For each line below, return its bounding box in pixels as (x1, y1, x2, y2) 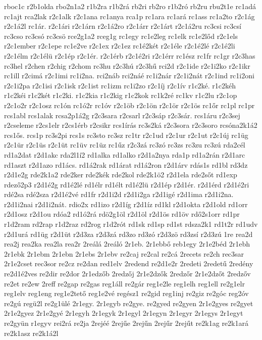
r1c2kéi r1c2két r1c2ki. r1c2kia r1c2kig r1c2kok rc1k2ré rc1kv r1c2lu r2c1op (4, 90, 237, 101)
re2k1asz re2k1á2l (4, 327, 59, 338)
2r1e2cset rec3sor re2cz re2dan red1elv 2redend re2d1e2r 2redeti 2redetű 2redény (4, 258, 253, 269)
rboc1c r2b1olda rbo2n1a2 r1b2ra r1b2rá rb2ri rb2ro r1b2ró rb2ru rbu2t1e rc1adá (4, 1, 256, 11)
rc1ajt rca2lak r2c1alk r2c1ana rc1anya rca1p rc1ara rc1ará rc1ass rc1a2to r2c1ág (4, 11, 255, 21)
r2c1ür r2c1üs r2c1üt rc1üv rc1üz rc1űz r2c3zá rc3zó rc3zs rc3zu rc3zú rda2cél (4, 139, 245, 150)
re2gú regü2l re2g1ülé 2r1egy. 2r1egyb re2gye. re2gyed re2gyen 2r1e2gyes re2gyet (4, 298, 253, 308)
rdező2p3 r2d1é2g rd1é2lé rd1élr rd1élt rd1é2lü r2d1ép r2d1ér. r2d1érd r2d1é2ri (4, 179, 249, 189)
